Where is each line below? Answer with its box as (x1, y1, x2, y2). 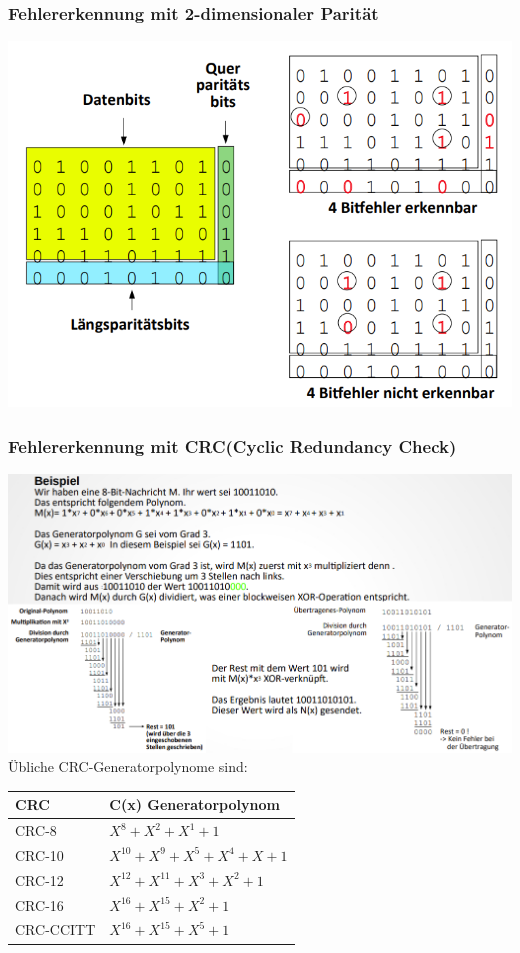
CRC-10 (15, 844, 64, 865)
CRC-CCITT (15, 919, 96, 940)
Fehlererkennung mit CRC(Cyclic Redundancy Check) (8, 433, 457, 458)
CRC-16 (15, 894, 64, 915)
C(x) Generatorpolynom (109, 794, 280, 815)
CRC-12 (15, 869, 64, 890)
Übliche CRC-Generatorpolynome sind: (8, 756, 248, 777)
